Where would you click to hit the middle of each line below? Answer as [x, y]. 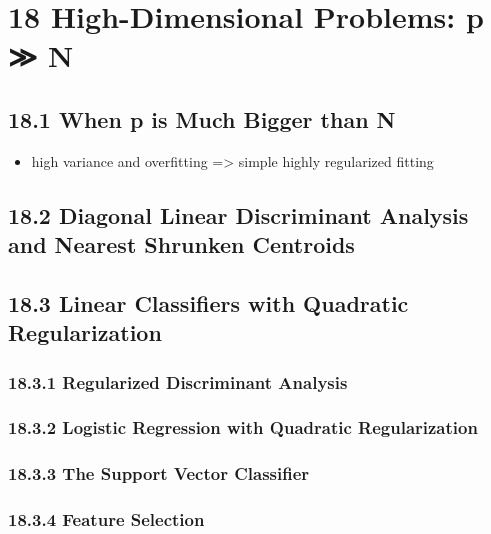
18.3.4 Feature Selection [106, 519]
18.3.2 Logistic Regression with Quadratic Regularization [243, 427]
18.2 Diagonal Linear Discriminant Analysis [238, 214]
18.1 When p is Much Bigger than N [202, 118]
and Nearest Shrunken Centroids [181, 244]
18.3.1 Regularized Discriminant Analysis [178, 381]
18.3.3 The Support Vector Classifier [159, 473]
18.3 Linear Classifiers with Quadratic [208, 302]
